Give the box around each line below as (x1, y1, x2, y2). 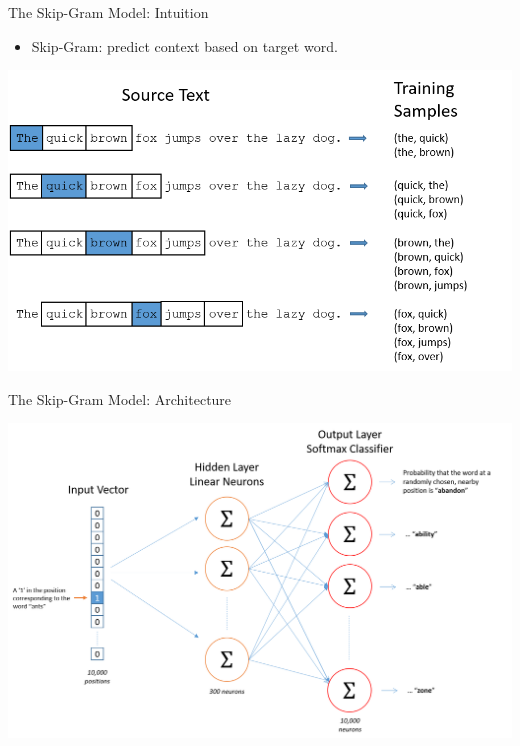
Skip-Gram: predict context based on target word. (31, 35, 338, 56)
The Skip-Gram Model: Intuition (8, 2, 209, 22)
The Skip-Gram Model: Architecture (8, 388, 232, 409)
